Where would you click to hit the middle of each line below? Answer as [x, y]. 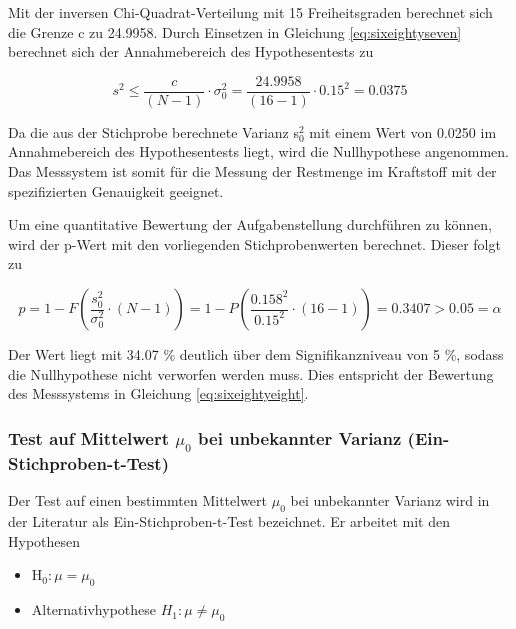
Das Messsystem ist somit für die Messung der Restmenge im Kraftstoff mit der [252, 171]
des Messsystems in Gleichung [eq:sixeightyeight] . [158, 393]
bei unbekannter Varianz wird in [390, 500]
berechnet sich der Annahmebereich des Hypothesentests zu [191, 51]
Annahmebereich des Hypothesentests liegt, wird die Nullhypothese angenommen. [258, 151]
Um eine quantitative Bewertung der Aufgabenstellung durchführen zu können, [250, 224]
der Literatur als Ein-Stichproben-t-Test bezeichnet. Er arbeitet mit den [229, 521]
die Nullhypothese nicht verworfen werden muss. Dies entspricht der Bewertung [251, 373]
